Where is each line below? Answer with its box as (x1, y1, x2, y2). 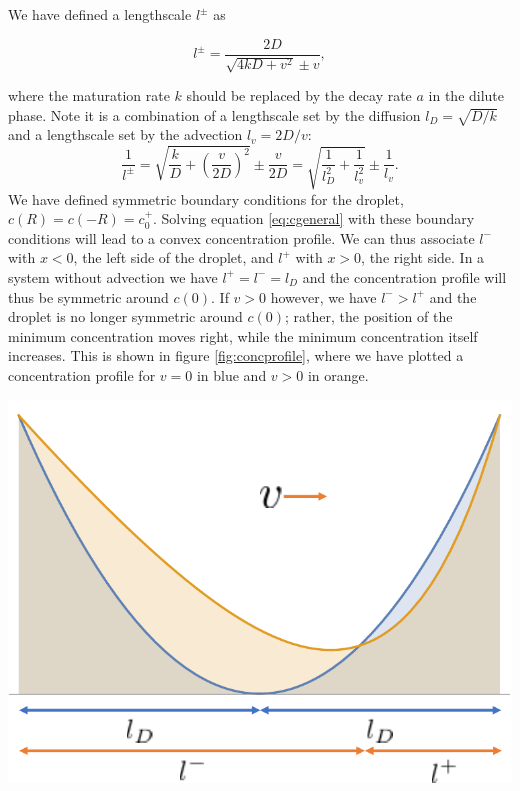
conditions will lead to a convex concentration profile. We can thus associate (8, 227, 475, 248)
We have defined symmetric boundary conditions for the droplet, (8, 188, 404, 209)
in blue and (196, 364, 267, 385)
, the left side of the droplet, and (73, 247, 274, 268)
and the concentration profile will (302, 266, 507, 287)
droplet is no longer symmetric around (8, 306, 243, 327)
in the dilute (428, 85, 505, 106)
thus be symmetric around (8, 286, 169, 307)
